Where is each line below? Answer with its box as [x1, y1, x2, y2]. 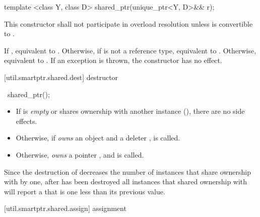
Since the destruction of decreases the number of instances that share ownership [4, 166, 251, 177]
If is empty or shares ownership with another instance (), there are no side [16, 106, 245, 116]
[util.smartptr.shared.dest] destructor [4, 71, 118, 82]
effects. [16, 115, 37, 126]
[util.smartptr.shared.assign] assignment [4, 203, 126, 213]
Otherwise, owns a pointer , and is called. [16, 149, 144, 160]
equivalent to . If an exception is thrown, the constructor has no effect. [4, 55, 222, 65]
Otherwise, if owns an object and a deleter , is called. [16, 132, 180, 143]
